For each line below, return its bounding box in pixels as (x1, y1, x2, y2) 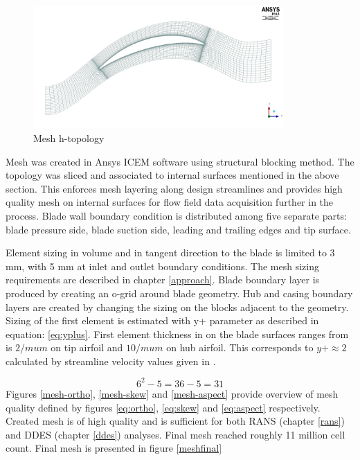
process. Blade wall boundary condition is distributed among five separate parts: (6, 208, 347, 222)
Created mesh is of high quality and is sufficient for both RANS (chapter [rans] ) (6, 414, 345, 428)
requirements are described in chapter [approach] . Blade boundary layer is (6, 272, 320, 287)
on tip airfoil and (51, 340, 123, 355)
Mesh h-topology (33, 130, 105, 145)
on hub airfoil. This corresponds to (166, 340, 314, 355)
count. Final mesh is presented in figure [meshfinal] (6, 441, 222, 455)
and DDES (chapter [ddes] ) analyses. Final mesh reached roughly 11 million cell (6, 427, 345, 441)
